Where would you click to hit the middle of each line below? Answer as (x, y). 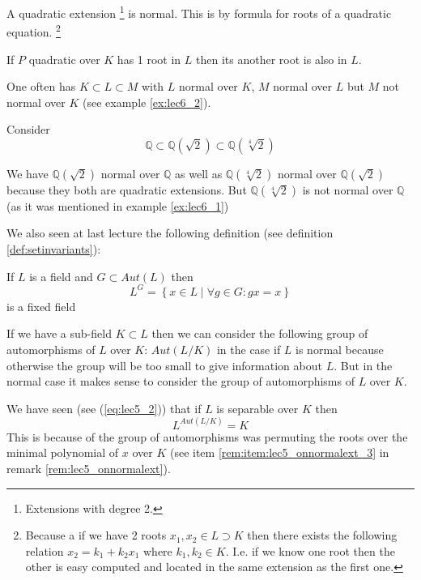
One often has (41, 86)
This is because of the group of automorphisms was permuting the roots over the (207, 436)
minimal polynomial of (63, 452)
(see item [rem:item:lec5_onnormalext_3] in (279, 452)
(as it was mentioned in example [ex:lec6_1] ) (118, 205)
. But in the (363, 365)
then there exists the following (322, 535)
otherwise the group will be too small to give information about (164, 365)
